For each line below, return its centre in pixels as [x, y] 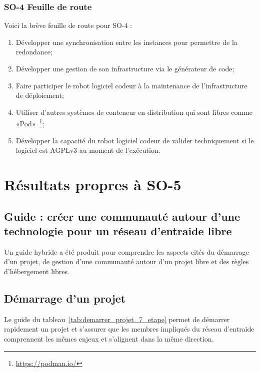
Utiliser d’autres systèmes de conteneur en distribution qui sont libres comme [134, 112]
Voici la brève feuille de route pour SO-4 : [68, 25]
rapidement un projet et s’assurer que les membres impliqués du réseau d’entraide [129, 329]
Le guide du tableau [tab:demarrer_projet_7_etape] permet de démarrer [117, 319]
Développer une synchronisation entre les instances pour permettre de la [126, 42]
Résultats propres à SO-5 [93, 184]
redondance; [34, 52]
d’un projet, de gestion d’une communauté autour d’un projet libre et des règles [126, 261]
